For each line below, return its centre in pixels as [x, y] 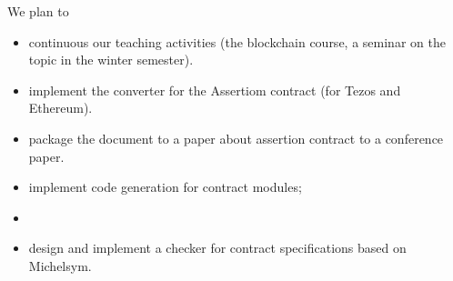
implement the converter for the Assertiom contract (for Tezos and [215, 90]
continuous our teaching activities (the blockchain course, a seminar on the [237, 41]
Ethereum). [60, 108]
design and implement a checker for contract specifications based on [217, 248]
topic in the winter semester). [111, 60]
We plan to [38, 11]
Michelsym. [60, 265]
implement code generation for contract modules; [165, 187]
